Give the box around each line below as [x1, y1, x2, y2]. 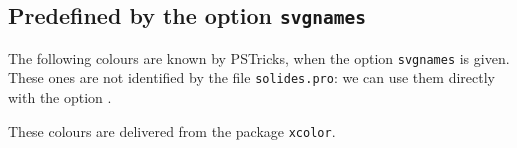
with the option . [8, 87, 112, 108]
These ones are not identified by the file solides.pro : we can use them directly [8, 67, 495, 88]
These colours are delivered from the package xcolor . [8, 120, 336, 141]
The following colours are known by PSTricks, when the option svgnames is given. [8, 47, 510, 68]
